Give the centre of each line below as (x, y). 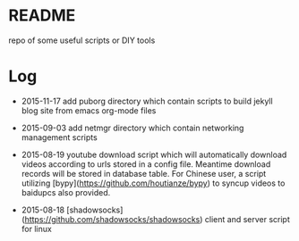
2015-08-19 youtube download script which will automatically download (154, 154)
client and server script (247, 219)
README (42, 16)
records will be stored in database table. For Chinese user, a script (144, 173)
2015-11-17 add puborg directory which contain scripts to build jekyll (147, 101)
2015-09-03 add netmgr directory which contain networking (132, 128)
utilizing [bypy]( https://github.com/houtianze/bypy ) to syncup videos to (153, 183)
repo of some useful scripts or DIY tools (82, 40)
